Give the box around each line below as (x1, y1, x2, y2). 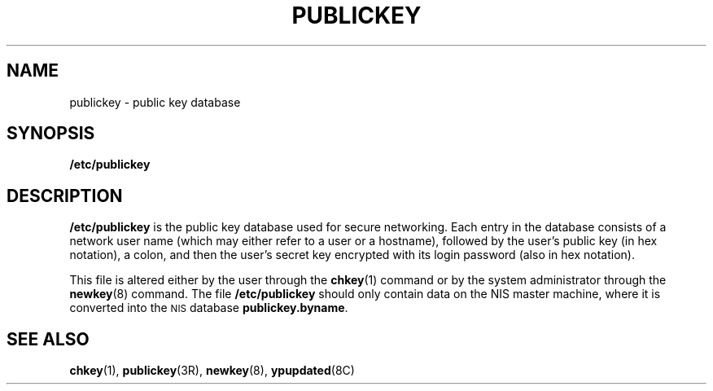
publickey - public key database (69, 94, 241, 109)
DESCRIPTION (7, 185, 123, 206)
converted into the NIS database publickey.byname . (69, 301, 348, 315)
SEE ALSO (7, 328, 90, 349)
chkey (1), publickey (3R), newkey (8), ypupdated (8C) (69, 363, 355, 378)
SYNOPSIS (7, 123, 95, 144)
